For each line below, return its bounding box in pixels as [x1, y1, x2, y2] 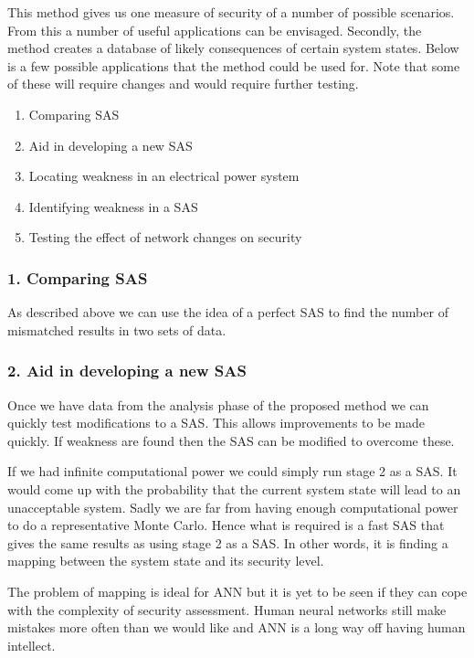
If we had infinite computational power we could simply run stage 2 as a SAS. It [7, 462, 458, 481]
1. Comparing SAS [7, 266, 148, 289]
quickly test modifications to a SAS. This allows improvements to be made [7, 413, 425, 432]
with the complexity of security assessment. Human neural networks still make [7, 600, 447, 619]
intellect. [7, 635, 56, 654]
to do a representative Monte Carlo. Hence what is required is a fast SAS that [7, 515, 445, 535]
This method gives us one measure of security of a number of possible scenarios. [7, 3, 455, 21]
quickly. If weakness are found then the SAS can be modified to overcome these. [7, 430, 455, 450]
